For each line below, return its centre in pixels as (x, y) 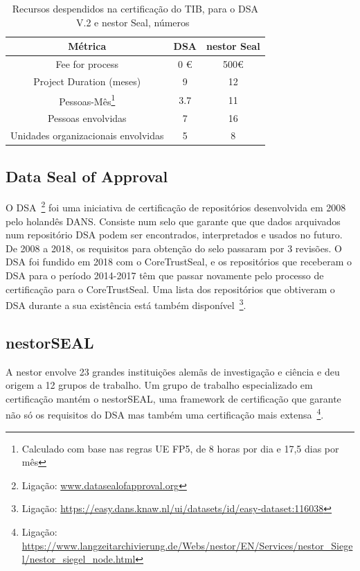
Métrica (87, 46)
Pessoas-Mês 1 (87, 100)
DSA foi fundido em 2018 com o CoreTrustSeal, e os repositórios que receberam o (179, 262)
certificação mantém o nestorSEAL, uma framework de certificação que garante (173, 398)
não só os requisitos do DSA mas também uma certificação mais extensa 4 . (165, 414)
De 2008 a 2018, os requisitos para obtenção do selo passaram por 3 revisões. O (174, 248)
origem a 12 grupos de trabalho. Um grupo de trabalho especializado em (159, 385)
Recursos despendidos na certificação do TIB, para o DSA (135, 8)
